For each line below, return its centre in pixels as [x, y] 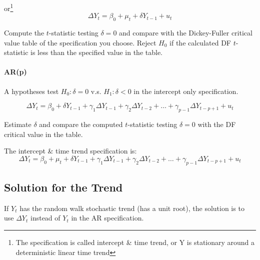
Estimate [18, 124]
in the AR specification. [107, 218]
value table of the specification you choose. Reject [80, 42]
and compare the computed [81, 124]
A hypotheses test [31, 91]
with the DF [217, 124]
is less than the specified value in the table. [96, 52]
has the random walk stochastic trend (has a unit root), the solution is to [132, 208]
